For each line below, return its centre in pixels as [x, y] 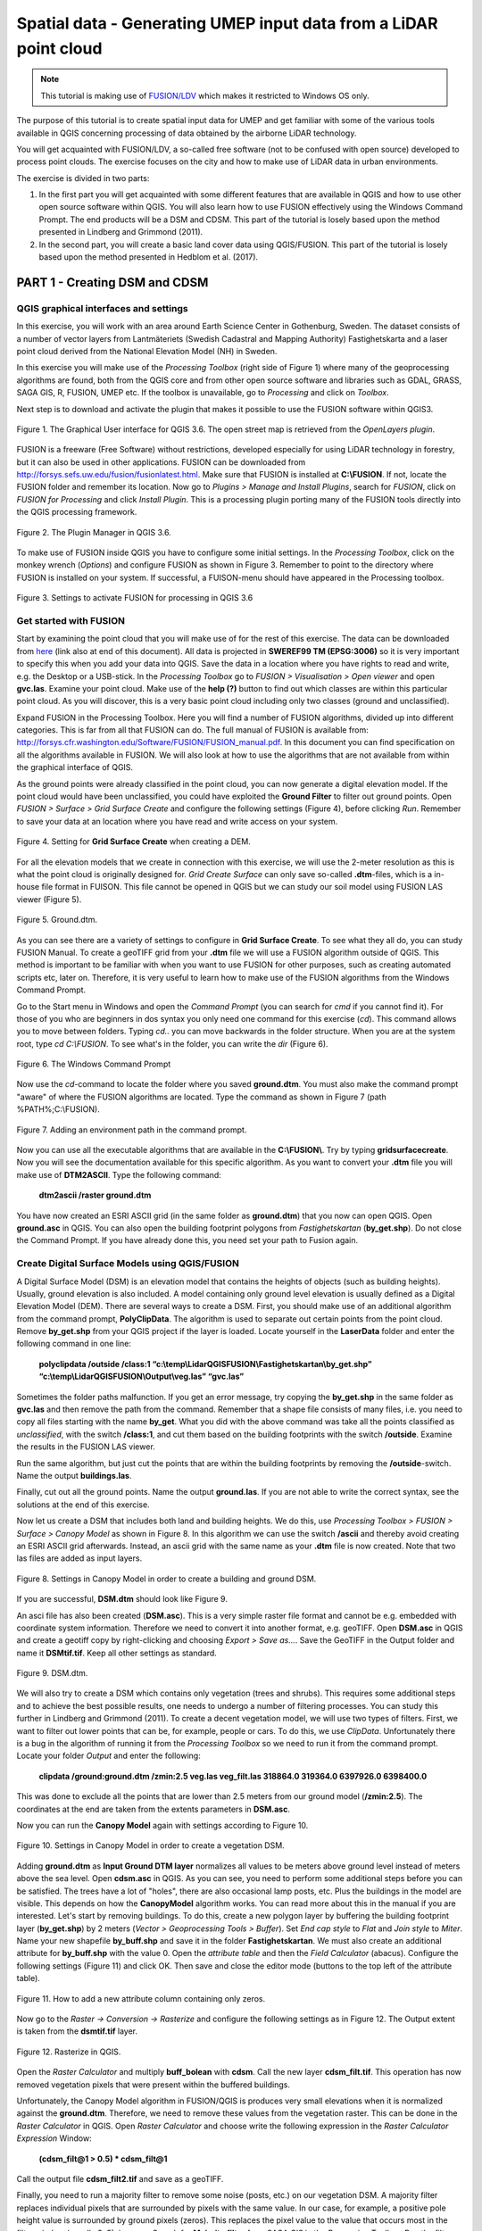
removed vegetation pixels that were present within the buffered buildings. [153, 2085]
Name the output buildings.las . [74, 1475]
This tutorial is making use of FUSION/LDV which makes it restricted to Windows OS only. [205, 95]
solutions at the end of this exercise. [83, 1505]
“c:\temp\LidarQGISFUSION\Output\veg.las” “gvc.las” [141, 1377]
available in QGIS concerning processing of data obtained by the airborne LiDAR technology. [187, 133]
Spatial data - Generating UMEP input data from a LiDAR [227, 23]
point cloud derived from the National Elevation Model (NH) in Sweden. [147, 351]
